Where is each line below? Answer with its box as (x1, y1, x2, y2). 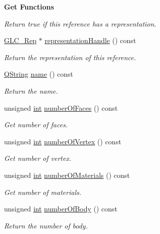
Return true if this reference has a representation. (4, 18, 156, 29)
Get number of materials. (4, 186, 81, 197)
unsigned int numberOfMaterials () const (4, 169, 130, 180)
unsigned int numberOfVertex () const (4, 136, 121, 146)
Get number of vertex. (4, 153, 71, 163)
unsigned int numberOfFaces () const (4, 102, 118, 113)
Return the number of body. (4, 220, 88, 230)
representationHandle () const (45, 35, 136, 46)
